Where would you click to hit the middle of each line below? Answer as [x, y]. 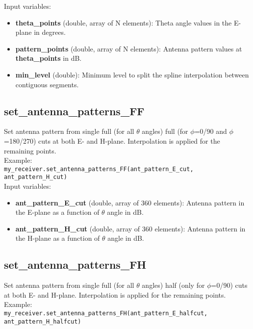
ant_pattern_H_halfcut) [43, 321]
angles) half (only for [173, 285]
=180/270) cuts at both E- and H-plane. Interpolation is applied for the [112, 140]
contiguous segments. [47, 84]
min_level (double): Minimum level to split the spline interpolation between [132, 74]
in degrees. [50, 32]
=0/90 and [211, 131]
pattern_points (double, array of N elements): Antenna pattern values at [129, 48]
